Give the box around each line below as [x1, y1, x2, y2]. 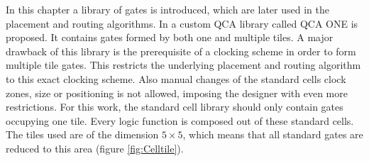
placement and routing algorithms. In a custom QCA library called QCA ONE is [6, 16, 358, 30]
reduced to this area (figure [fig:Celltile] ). [6, 140, 184, 155]
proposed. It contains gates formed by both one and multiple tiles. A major [6, 30, 334, 45]
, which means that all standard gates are [182, 127, 363, 142]
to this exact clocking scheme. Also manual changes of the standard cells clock [6, 71, 346, 86]
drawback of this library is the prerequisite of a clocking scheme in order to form [6, 43, 356, 58]
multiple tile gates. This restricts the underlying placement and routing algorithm [6, 57, 361, 72]
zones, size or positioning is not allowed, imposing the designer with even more [6, 85, 348, 100]
